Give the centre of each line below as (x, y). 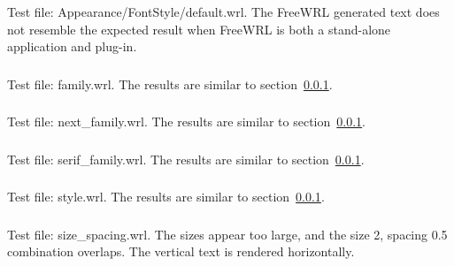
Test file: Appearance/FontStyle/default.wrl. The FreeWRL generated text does (223, 11)
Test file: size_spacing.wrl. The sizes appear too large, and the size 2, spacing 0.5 (227, 234)
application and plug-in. (72, 46)
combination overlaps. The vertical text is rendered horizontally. (181, 251)
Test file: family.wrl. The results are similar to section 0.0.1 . (170, 84)
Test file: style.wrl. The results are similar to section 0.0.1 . (166, 197)
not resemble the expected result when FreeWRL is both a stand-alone (199, 29)
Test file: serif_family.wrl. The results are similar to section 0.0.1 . (186, 159)
